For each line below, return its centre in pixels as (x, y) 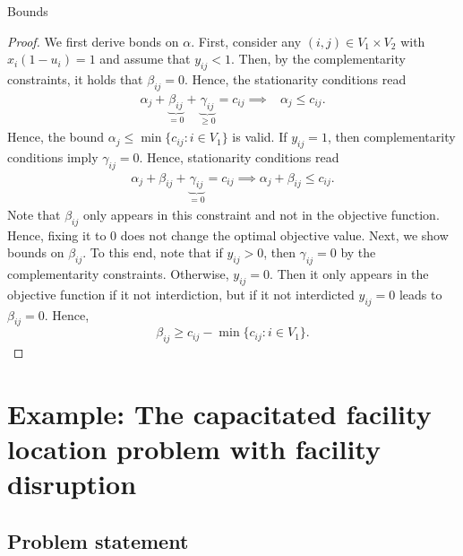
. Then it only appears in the (349, 274)
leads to (420, 294)
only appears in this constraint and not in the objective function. (261, 214)
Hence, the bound (56, 137)
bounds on (36, 252)
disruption (72, 484)
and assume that (145, 59)
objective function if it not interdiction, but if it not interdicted (181, 294)
